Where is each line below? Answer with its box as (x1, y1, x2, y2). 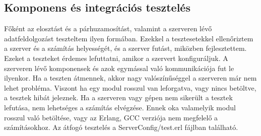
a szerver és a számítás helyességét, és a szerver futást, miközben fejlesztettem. (4, 43, 247, 53)
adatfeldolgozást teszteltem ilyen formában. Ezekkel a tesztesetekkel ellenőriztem (4, 33, 253, 43)
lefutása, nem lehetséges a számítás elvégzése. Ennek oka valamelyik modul (4, 102, 236, 112)
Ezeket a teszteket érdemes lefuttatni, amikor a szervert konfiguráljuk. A (4, 52, 228, 63)
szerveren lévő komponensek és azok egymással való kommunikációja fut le (4, 62, 234, 73)
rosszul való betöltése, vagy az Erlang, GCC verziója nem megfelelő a (4, 112, 218, 122)
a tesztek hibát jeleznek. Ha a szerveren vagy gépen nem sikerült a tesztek (4, 92, 233, 103)
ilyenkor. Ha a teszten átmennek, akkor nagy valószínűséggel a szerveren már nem (4, 73, 257, 83)
